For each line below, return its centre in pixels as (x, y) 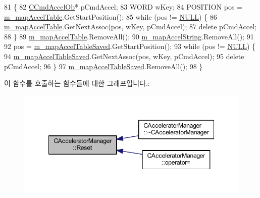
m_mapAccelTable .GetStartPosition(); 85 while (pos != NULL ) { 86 (111, 16)
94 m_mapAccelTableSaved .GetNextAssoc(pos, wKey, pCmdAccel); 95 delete (124, 56)
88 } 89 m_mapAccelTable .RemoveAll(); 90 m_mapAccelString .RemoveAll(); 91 (129, 36)
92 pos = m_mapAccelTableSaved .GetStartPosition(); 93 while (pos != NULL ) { (130, 46)
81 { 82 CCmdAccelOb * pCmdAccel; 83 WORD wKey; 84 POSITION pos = (123, 7)
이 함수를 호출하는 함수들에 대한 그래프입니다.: (77, 83)
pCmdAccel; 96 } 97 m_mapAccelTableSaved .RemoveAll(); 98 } (103, 66)
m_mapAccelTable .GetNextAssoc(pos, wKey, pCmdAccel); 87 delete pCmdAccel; (130, 27)
